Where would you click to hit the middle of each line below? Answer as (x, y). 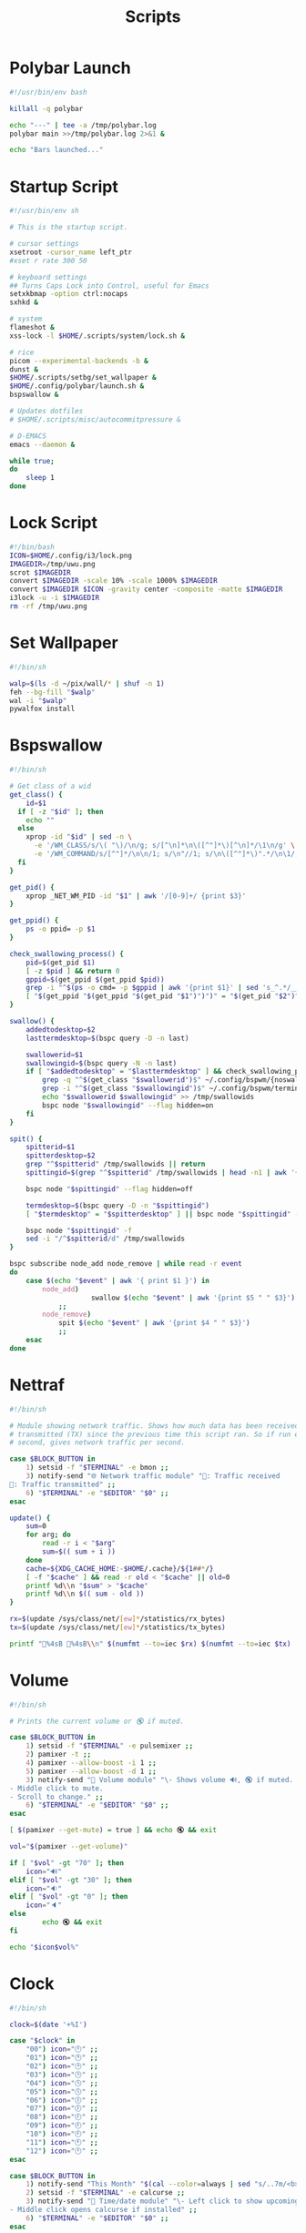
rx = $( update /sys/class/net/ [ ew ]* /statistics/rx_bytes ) (117, 1619)
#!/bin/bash (32, 547)
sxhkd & (24, 302)
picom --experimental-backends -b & (79, 361)
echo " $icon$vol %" (44, 1947)
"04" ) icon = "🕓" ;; (62, 2083)
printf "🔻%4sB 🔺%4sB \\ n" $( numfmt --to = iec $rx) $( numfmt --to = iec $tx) (150, 1644)
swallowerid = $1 (55, 1055)
